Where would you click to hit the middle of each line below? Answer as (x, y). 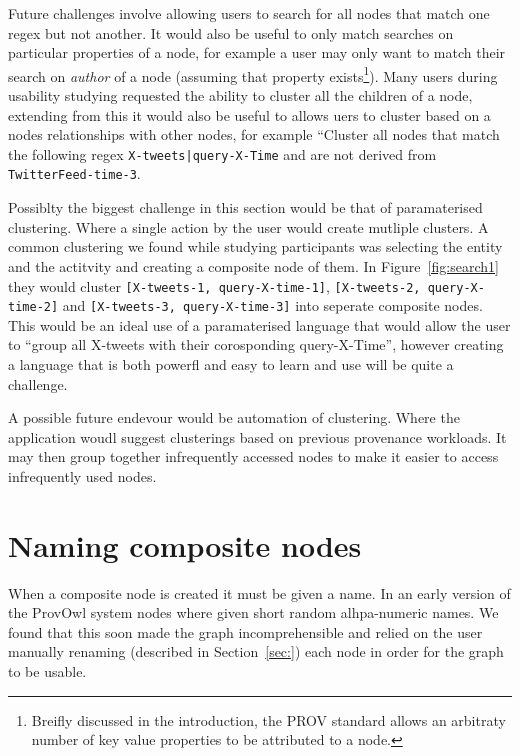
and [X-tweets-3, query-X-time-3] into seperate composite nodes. (272, 305)
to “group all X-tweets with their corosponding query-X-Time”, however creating (256, 344)
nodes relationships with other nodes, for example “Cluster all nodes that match (254, 134)
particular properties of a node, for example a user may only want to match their (257, 52)
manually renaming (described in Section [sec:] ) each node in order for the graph (256, 651)
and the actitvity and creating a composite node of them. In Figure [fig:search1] (253, 265)
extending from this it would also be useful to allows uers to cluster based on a (249, 114)
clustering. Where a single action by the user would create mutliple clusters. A (248, 226)
